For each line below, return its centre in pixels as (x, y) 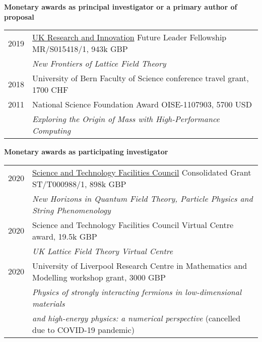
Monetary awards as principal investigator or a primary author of (121, 7)
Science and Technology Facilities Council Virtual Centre (133, 224)
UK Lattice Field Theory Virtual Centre (103, 251)
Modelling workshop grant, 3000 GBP (99, 277)
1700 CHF (50, 90)
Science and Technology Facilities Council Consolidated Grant (142, 172)
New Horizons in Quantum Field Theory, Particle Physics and (143, 198)
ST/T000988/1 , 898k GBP (79, 184)
